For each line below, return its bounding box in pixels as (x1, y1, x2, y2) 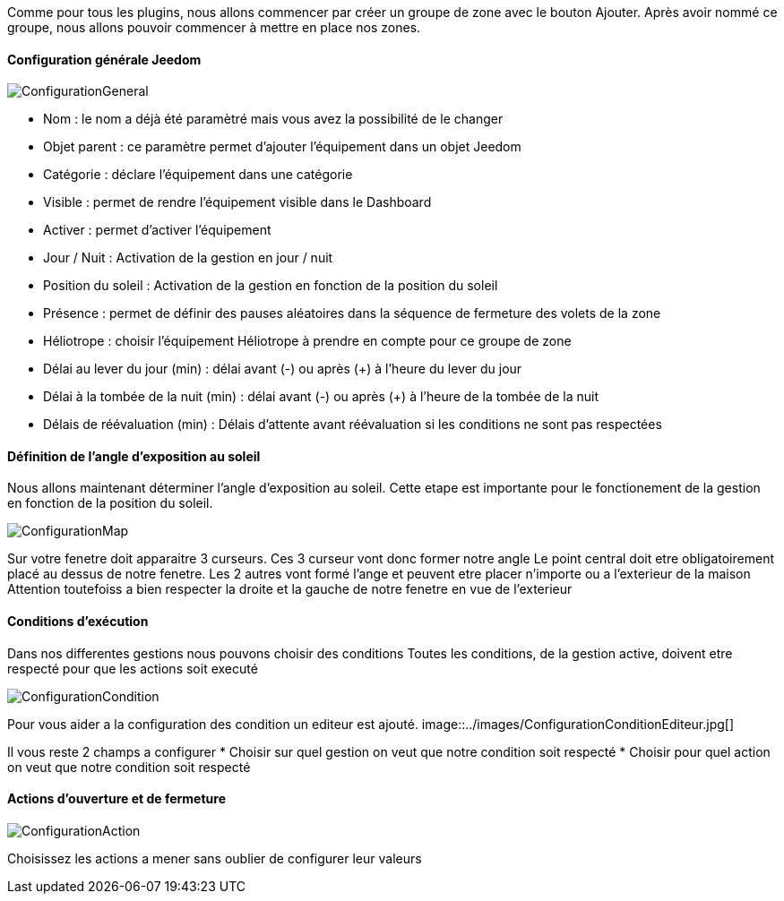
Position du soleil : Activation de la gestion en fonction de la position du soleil (43, 278, 498, 294)
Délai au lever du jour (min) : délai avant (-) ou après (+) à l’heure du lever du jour (43, 361, 522, 377)
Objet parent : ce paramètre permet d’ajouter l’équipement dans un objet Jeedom (43, 139, 521, 155)
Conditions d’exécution (7, 614, 149, 630)
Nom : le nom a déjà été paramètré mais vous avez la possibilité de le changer (43, 111, 504, 127)
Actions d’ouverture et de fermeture (7, 791, 226, 807)
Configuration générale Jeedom (7, 51, 202, 67)
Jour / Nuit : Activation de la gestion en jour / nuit (43, 250, 333, 266)
